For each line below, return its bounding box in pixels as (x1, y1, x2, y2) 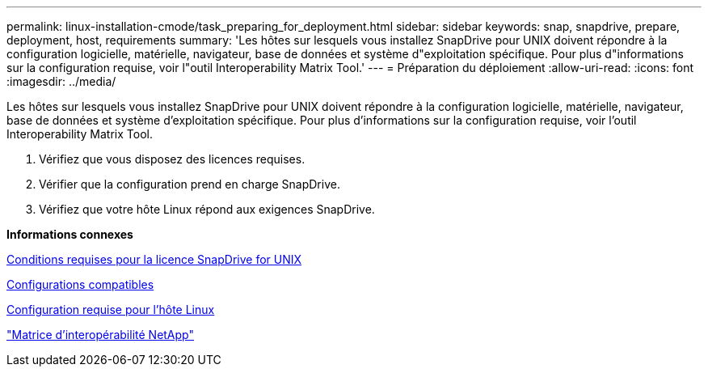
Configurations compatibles (6, 278, 154, 291)
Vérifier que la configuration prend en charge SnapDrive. (39, 177, 340, 191)
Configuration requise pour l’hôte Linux (6, 303, 215, 316)
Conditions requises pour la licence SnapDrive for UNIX (6, 252, 302, 266)
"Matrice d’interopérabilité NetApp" (6, 328, 194, 341)
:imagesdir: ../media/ (6, 74, 116, 88)
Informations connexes (6, 227, 133, 241)
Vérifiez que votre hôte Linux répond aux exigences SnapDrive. (39, 202, 375, 216)
